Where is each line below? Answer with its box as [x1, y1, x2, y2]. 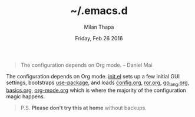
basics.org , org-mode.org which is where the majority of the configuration [6, 87, 187, 94]
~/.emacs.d [70, 4, 128, 18]
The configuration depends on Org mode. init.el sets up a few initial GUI [6, 73, 180, 80]
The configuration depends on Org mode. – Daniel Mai [20, 61, 153, 68]
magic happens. [6, 92, 45, 100]
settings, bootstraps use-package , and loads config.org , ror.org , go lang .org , [6, 79, 190, 87]
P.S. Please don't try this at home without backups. [20, 104, 147, 111]
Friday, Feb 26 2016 [75, 35, 123, 42]
